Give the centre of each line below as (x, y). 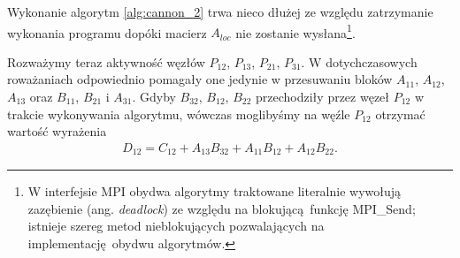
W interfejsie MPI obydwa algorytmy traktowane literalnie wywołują (215, 191)
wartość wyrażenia (57, 131)
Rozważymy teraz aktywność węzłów (106, 61)
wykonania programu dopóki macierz (107, 32)
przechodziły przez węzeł (323, 97)
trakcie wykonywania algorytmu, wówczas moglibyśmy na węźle (179, 114)
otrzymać (400, 114)
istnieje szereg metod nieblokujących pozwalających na (176, 226)
